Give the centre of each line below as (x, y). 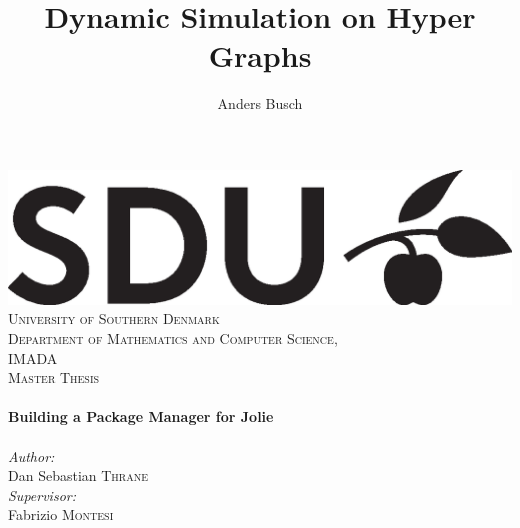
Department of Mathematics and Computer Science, (173, 337)
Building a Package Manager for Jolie (141, 416)
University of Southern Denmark (114, 318)
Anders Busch (260, 103)
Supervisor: (42, 494)
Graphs (260, 55)
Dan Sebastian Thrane (78, 475)
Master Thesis (54, 377)
